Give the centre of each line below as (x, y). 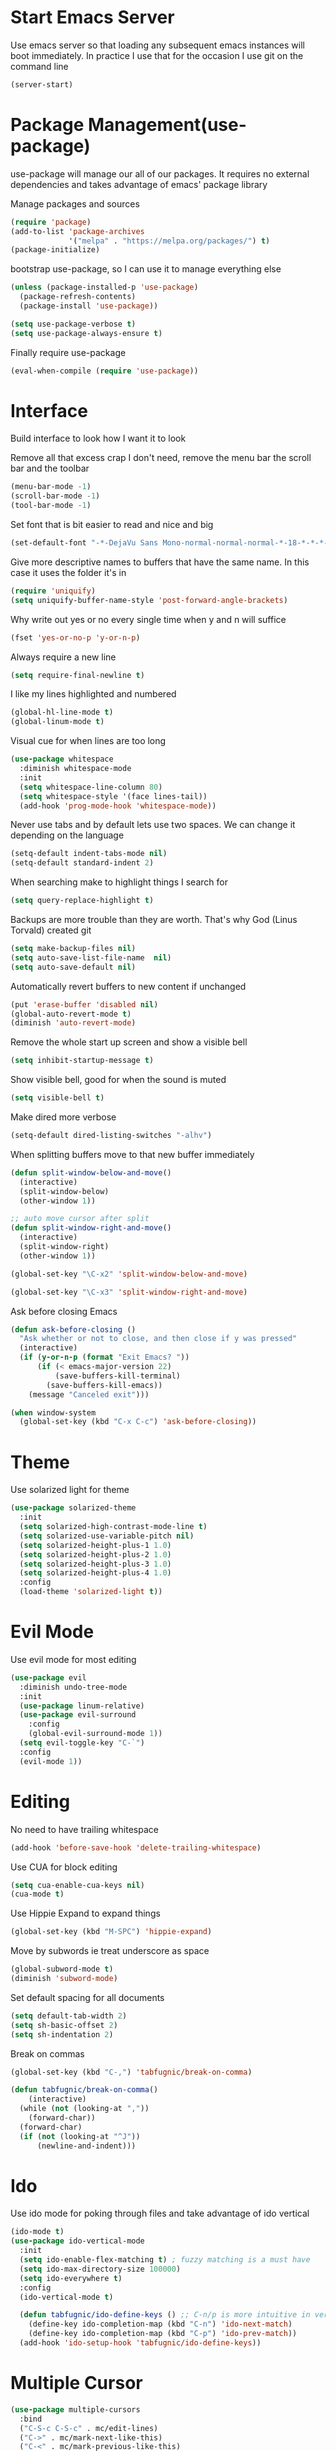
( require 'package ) (51, 222)
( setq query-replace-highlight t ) (82, 901)
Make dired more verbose (63, 1117)
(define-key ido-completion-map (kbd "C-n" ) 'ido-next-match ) (160, 2324)
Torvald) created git (51, 930)
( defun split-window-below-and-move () (91, 1172)
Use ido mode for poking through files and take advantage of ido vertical (160, 2213)
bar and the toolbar (50, 468)
